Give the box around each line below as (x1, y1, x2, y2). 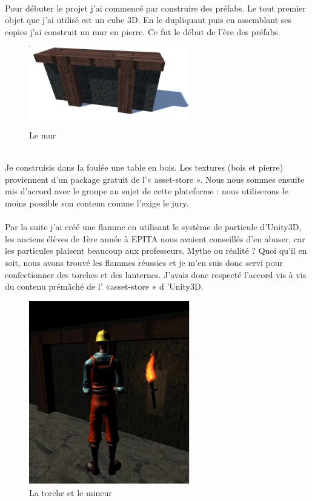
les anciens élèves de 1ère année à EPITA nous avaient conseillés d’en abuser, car (5, 232, 305, 245)
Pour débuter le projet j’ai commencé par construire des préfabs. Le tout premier (5, 1, 306, 14)
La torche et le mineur (29, 486, 112, 499)
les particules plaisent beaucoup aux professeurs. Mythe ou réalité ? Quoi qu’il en (5, 244, 307, 257)
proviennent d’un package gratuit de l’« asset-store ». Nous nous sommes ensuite (5, 172, 305, 185)
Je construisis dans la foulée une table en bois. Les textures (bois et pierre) (5, 161, 284, 174)
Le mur (29, 129, 56, 141)
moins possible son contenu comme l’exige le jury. (5, 197, 189, 209)
